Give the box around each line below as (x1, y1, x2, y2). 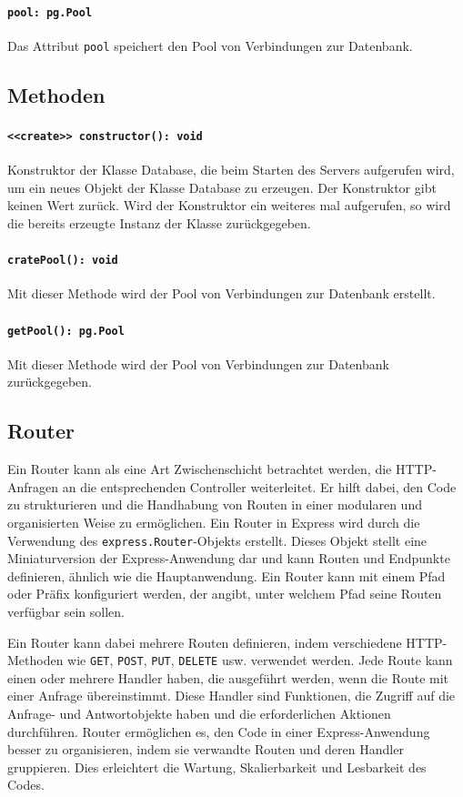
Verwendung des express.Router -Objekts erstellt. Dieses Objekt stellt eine (7, 530, 428, 550)
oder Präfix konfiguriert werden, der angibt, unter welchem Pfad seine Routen (7, 584, 442, 603)
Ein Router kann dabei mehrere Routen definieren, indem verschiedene (7, 632, 402, 651)
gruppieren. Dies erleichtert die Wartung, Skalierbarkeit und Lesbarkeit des (7, 757, 427, 776)
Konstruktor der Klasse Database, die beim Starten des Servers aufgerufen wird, (7, 160, 455, 179)
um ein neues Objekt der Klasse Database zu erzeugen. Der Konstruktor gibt (7, 177, 437, 197)
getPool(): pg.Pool (7, 324, 125, 338)
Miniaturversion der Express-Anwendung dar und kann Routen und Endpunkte (7, 549, 450, 568)
